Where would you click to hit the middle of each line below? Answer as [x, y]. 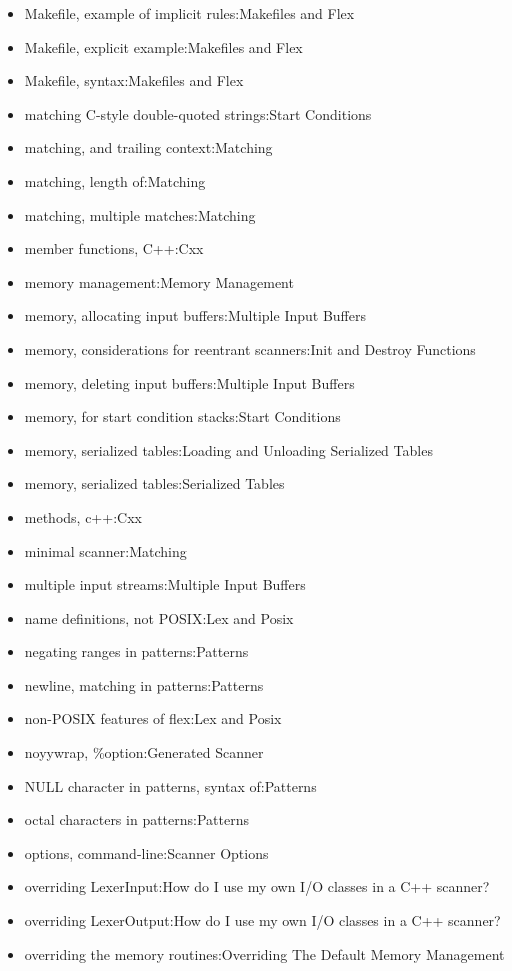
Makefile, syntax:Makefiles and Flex [134, 80]
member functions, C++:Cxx [114, 248]
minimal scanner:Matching [105, 550]
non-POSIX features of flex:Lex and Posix [153, 718]
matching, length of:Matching [115, 180]
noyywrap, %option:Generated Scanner [144, 752]
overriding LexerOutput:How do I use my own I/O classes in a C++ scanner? [262, 920]
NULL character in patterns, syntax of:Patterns [170, 785]
